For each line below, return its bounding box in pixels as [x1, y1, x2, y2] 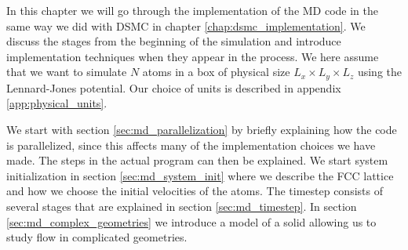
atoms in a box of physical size [142, 63, 290, 80]
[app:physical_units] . [6, 95, 107, 111]
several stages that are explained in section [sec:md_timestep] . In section [6, 197, 357, 214]
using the [357, 63, 403, 80]
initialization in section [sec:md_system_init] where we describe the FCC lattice [6, 167, 394, 183]
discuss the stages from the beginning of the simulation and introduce [6, 33, 341, 49]
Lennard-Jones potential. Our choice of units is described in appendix [6, 79, 341, 96]
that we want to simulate [6, 63, 127, 80]
